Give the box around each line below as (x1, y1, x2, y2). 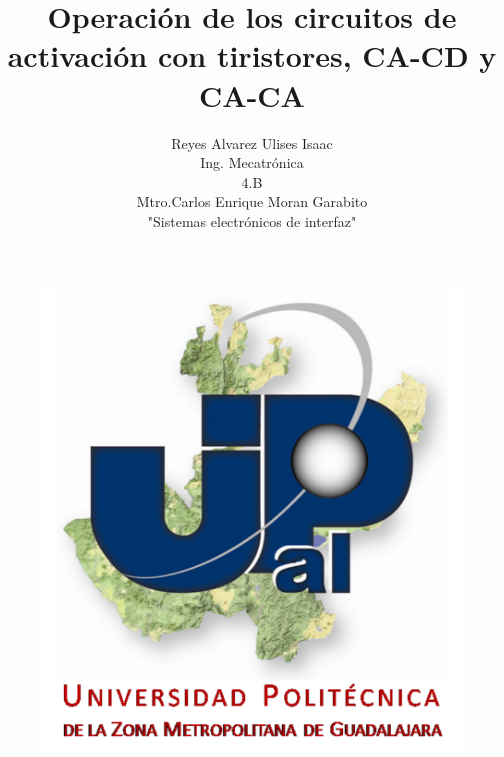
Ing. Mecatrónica (200, 152, 304, 173)
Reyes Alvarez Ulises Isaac (171, 132, 333, 153)
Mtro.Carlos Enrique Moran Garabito (136, 191, 368, 212)
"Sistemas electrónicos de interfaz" (147, 210, 357, 231)
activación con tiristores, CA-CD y (7, 35, 497, 76)
